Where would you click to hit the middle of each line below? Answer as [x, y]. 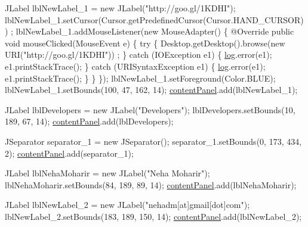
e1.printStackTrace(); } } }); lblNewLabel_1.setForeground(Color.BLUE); [140, 78]
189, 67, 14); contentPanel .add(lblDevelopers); [89, 121]
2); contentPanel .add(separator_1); [69, 153]
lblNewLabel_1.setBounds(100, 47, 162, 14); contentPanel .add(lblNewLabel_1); [151, 90]
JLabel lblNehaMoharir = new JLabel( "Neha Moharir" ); [107, 173]
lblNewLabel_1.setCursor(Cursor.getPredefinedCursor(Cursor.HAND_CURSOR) [154, 19]
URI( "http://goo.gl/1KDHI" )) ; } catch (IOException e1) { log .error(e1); [138, 55]
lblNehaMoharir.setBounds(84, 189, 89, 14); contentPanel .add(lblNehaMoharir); [151, 184]
